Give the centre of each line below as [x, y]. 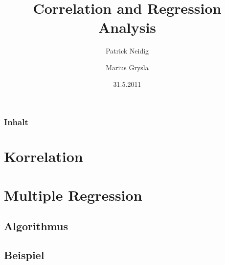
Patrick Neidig [127, 51]
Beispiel [24, 254]
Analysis [127, 27]
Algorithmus [36, 226]
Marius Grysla [127, 67]
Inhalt [16, 122]
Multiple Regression [73, 195]
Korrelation [44, 156]
